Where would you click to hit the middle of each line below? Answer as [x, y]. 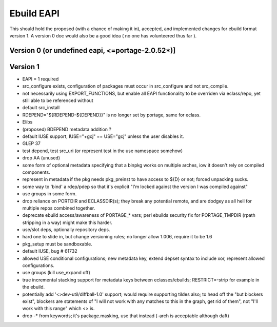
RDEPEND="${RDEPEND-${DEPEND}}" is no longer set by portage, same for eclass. [112, 115]
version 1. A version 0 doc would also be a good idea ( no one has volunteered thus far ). [103, 35]
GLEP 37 [32, 144]
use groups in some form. [50, 194]
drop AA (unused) [41, 158]
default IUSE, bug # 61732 [50, 251]
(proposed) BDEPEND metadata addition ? [67, 129]
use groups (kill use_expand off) [56, 273]
